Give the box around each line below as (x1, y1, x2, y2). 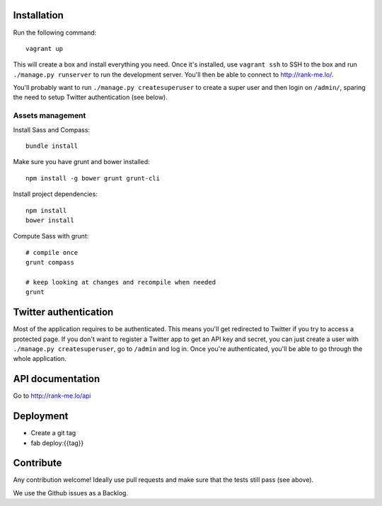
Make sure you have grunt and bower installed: (13, 158, 150, 166)
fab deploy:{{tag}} (30, 439, 84, 447)
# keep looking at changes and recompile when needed (25, 278, 216, 286)
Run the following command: (13, 28, 97, 37)
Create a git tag (30, 429, 76, 437)
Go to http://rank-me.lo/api (13, 391, 91, 400)
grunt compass (25, 258, 74, 267)
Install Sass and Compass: (13, 125, 91, 134)
